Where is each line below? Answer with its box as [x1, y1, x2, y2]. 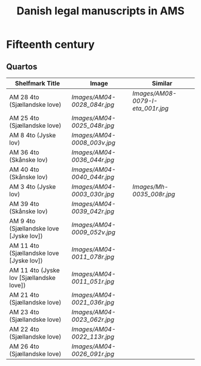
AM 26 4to [9, 342, 39, 350]
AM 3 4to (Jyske [9, 183, 56, 190]
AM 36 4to [9, 148, 39, 156]
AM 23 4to [9, 308, 39, 316]
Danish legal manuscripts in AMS [16, 4, 185, 18]
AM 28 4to [9, 93, 39, 101]
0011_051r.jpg [71, 278, 115, 285]
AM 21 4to [9, 291, 39, 299]
